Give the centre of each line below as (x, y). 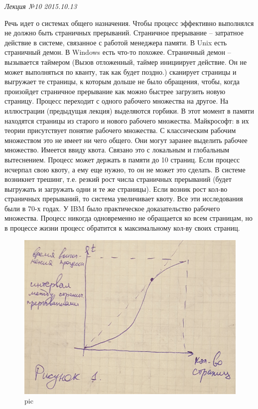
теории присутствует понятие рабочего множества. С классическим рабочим (120, 130)
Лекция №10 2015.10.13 (41, 6)
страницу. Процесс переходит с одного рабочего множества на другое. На (117, 101)
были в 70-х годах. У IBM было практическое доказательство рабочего (112, 208)
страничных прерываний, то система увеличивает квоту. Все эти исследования (124, 199)
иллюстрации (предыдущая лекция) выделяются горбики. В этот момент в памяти (129, 110)
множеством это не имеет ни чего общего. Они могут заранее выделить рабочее (126, 140)
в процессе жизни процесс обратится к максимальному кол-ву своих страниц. (122, 228)
